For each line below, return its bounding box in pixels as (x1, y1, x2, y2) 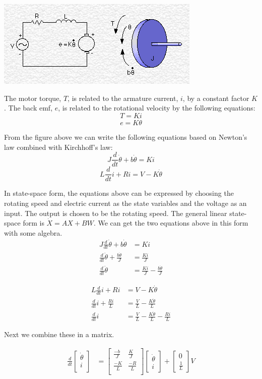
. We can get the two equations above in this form (93, 218, 248, 228)
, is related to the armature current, (68, 92, 178, 103)
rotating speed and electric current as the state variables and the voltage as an (4, 197, 247, 208)
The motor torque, (4, 92, 61, 103)
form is (23, 218, 44, 228)
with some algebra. (4, 227, 62, 238)
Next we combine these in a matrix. (4, 329, 114, 340)
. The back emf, (4, 102, 53, 113)
